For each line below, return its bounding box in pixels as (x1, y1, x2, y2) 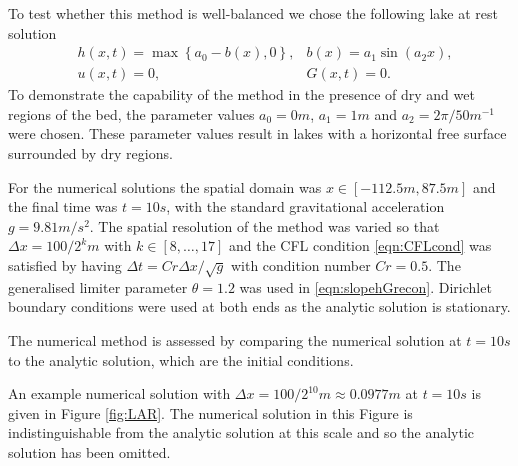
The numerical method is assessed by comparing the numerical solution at (8, 329, 462, 350)
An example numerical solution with (8, 383, 231, 404)
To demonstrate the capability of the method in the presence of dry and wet (8, 84, 475, 105)
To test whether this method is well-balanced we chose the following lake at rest (8, 3, 498, 23)
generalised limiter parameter (8, 276, 188, 297)
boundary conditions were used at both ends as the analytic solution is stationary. (8, 296, 511, 317)
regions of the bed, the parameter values (8, 103, 255, 124)
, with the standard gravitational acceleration (166, 196, 445, 217)
